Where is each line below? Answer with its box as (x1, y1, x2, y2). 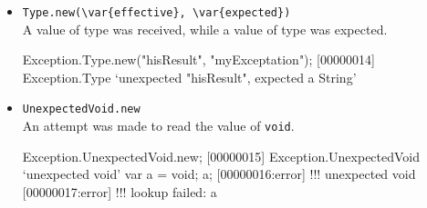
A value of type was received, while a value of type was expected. (22, 19, 388, 38)
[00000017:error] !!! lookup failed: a (22, 182, 217, 201)
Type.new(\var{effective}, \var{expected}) (22, 6, 291, 19)
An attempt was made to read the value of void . (22, 116, 295, 135)
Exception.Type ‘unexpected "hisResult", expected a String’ (22, 67, 357, 86)
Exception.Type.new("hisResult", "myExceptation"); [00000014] (22, 50, 375, 69)
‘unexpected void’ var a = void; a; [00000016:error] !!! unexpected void (22, 164, 416, 183)
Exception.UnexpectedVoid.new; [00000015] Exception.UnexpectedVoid (22, 146, 421, 165)
